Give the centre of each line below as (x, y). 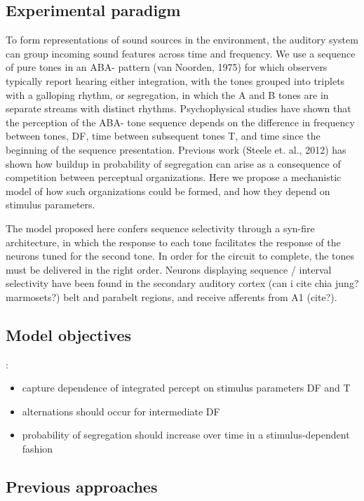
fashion (38, 449)
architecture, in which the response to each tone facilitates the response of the (173, 242)
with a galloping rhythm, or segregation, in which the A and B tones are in (167, 94)
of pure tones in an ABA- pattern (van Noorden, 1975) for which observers (167, 67)
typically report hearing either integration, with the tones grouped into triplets (175, 80)
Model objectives (69, 334)
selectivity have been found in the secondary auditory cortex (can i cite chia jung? (182, 283)
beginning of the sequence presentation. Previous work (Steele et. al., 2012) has (176, 149)
